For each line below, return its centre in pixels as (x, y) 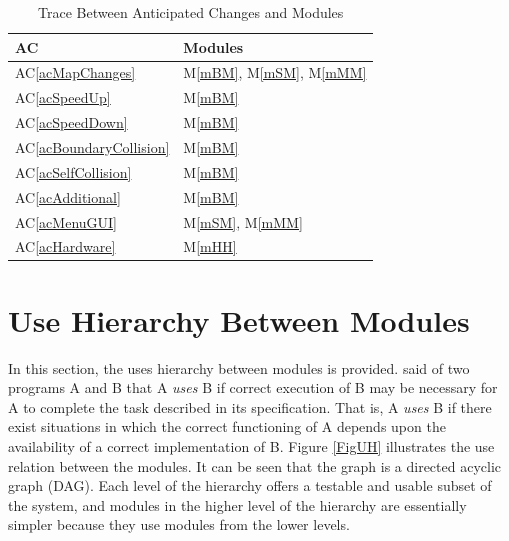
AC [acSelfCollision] (73, 171)
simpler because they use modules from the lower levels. (179, 524)
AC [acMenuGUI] (66, 221)
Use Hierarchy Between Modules (239, 319)
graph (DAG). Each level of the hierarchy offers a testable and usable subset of (250, 485)
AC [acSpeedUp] (63, 97)
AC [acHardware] (65, 246)
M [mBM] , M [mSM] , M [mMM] (275, 72)
